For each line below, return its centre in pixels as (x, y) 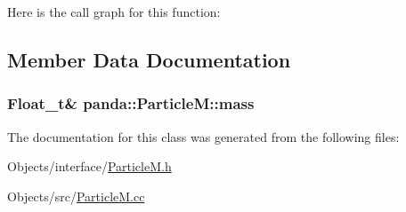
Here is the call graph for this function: (114, 12)
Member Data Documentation (149, 59)
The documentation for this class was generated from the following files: (203, 136)
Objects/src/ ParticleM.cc (76, 196)
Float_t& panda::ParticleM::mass (131, 103)
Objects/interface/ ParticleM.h (89, 166)
